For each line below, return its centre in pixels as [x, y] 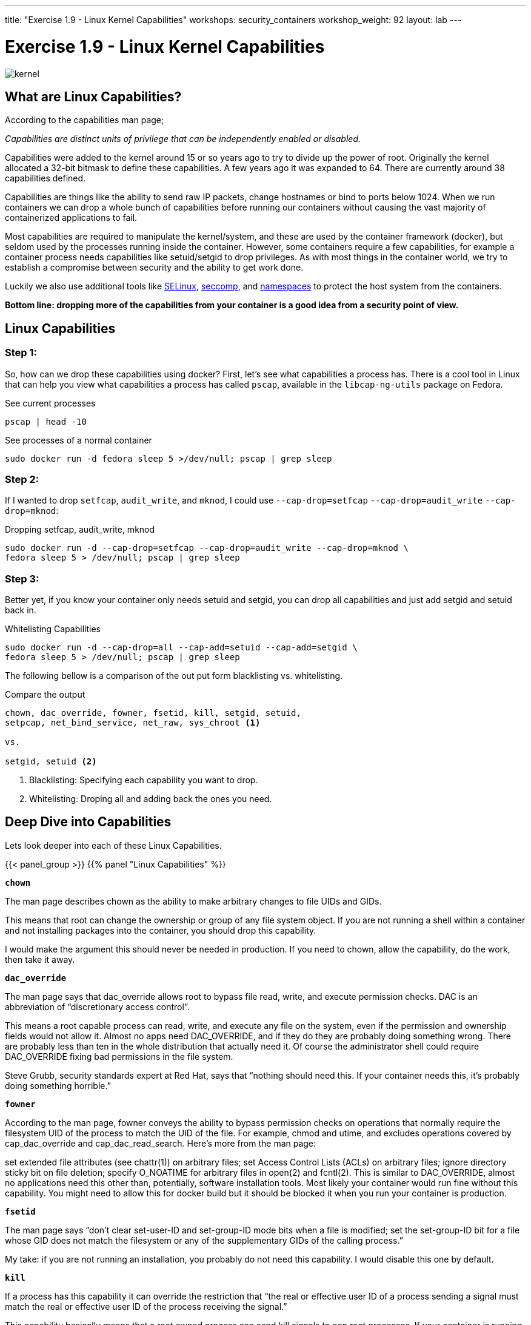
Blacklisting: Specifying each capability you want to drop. [144, 780]
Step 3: [22, 578]
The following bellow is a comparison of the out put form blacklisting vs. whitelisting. [174, 676]
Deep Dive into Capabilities [88, 822]
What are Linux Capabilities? [93, 96]
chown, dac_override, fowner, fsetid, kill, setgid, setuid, [153, 713]
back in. [21, 610]
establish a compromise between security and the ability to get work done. [154, 268]
